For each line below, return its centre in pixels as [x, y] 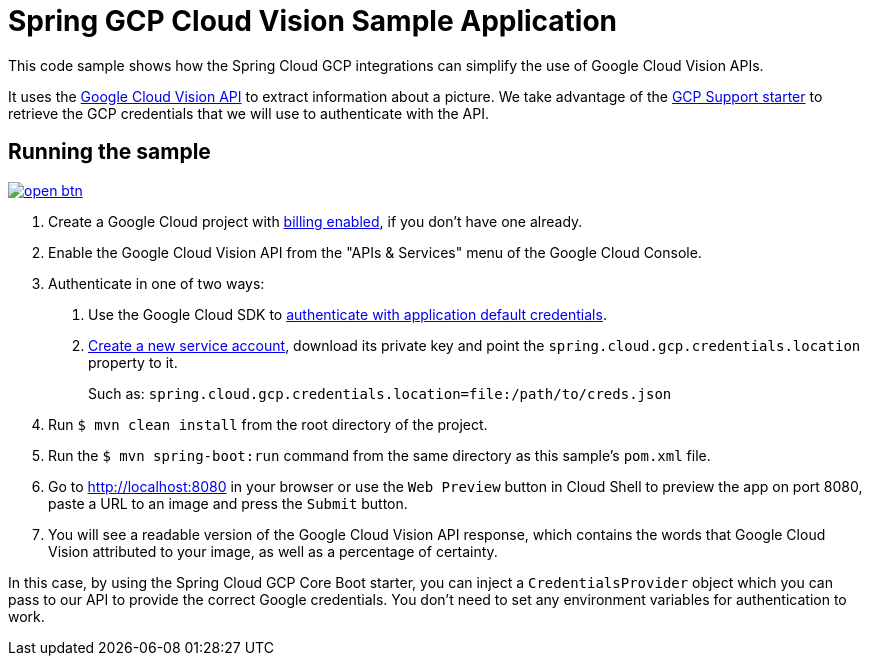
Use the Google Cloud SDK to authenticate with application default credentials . [347, 314]
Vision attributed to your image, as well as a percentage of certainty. [273, 551]
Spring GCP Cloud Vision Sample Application [313, 21]
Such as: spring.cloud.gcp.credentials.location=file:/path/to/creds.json [380, 393]
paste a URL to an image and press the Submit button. [228, 503]
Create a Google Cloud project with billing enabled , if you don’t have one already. [315, 221]
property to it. [133, 362]
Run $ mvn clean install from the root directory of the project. [268, 424]
